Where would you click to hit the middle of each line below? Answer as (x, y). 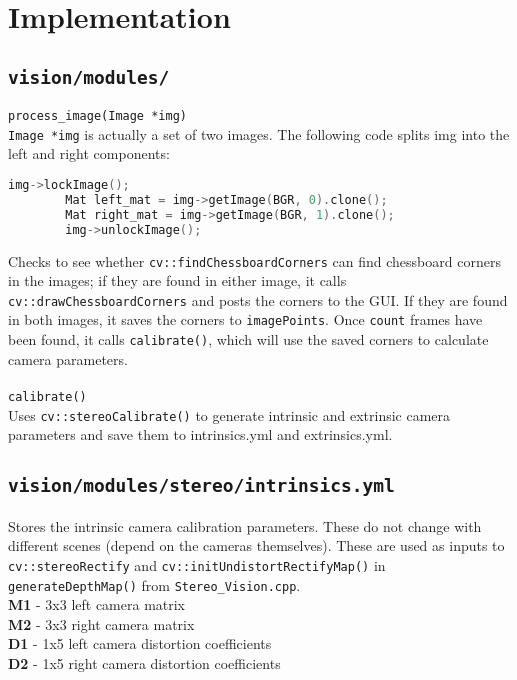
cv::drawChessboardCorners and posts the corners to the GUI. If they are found (258, 299)
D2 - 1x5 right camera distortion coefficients (144, 662)
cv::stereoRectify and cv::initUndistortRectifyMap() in (197, 564)
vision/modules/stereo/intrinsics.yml (201, 486)
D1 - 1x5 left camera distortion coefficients (140, 643)
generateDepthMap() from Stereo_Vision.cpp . (154, 584)
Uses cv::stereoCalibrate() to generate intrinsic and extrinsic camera (229, 414)
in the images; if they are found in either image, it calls (177, 280)
